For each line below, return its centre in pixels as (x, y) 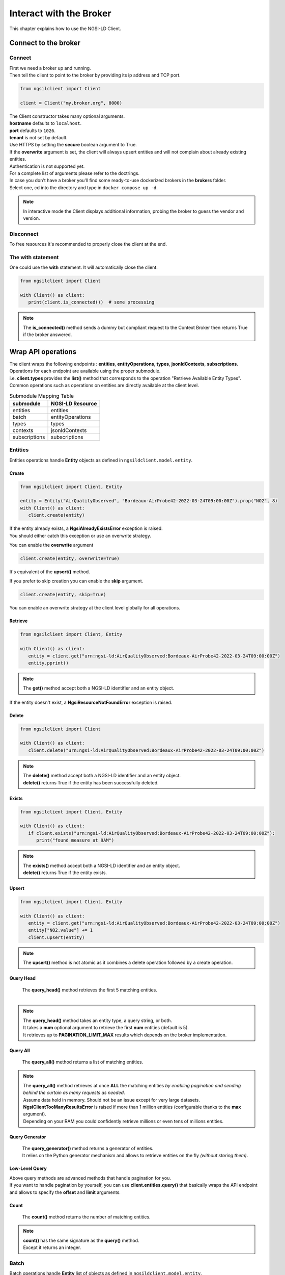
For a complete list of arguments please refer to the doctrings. (75, 173)
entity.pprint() (48, 663)
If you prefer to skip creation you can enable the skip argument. (76, 581)
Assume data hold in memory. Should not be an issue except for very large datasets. (112, 1100)
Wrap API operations (43, 352)
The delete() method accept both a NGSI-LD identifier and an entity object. (102, 776)
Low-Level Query (28, 1168)
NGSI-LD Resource (74, 403)
